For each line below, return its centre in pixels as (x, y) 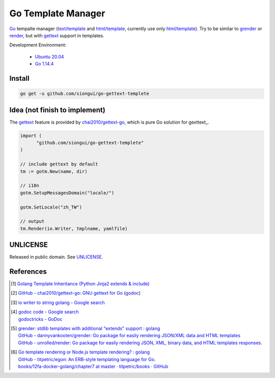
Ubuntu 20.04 (49, 57)
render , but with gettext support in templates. (57, 35)
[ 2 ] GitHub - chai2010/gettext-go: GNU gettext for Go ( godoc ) (76, 293)
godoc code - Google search (48, 312)
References (28, 271)
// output (32, 221)
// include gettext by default (59, 164)
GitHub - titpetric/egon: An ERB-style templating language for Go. (87, 359)
